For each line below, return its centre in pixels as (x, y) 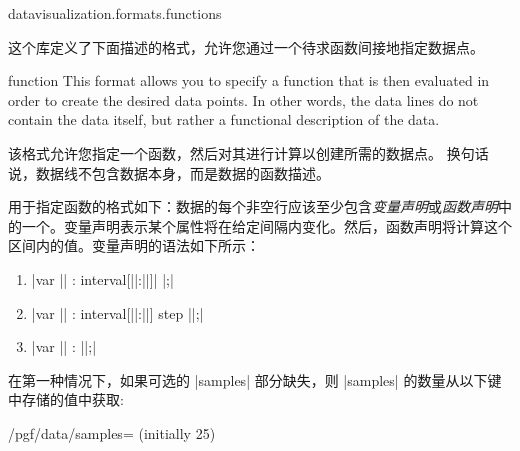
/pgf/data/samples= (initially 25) (112, 432)
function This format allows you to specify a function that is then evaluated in (249, 80)
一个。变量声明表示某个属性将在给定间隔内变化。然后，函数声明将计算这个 (266, 225)
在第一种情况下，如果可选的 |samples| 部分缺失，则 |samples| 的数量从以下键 (255, 379)
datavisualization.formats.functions (115, 13)
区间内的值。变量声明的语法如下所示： (134, 245)
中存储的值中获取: (66, 399)
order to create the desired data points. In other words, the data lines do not (243, 99)
